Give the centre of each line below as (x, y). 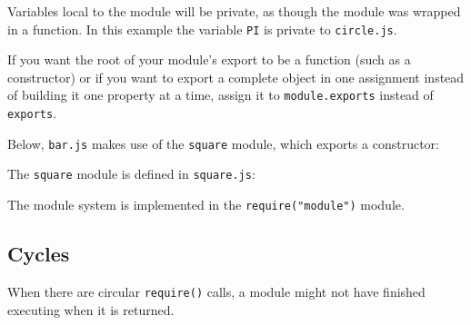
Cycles (39, 254)
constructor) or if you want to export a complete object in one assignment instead (236, 77)
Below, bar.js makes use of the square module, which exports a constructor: (223, 143)
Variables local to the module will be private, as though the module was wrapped (234, 11)
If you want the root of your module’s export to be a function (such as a (209, 59)
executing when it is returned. (91, 309)
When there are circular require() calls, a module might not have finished (216, 291)
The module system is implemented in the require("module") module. (206, 205)
